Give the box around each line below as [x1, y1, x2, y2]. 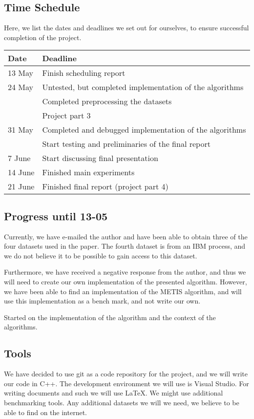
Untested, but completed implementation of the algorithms [42, 81, 244, 93]
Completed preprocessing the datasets [42, 95, 172, 107]
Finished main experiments [42, 166, 135, 178]
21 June [8, 181, 35, 192]
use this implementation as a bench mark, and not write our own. [4, 296, 201, 306]
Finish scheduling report [42, 67, 126, 79]
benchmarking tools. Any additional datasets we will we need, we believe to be [4, 397, 239, 407]
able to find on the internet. [4, 407, 87, 417]
